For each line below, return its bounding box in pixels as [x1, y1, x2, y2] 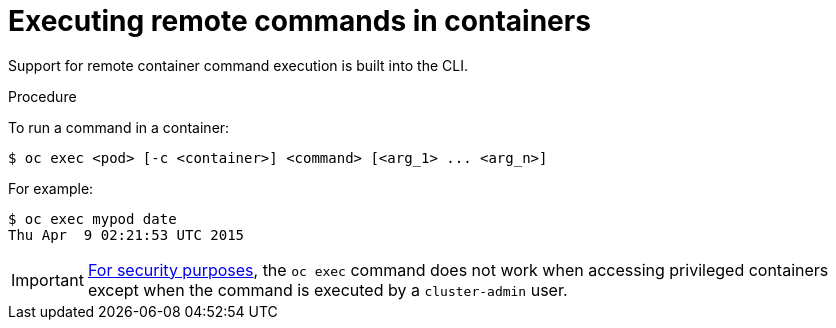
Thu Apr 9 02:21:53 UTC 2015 [8, 226, 245, 243]
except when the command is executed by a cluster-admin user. [87, 279, 568, 300]
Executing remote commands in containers [8, 4, 591, 38]
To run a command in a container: [8, 118, 230, 136]
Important [11, 269, 84, 290]
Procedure [8, 87, 77, 105]
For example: [8, 179, 94, 197]
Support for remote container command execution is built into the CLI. [8, 56, 468, 74]
